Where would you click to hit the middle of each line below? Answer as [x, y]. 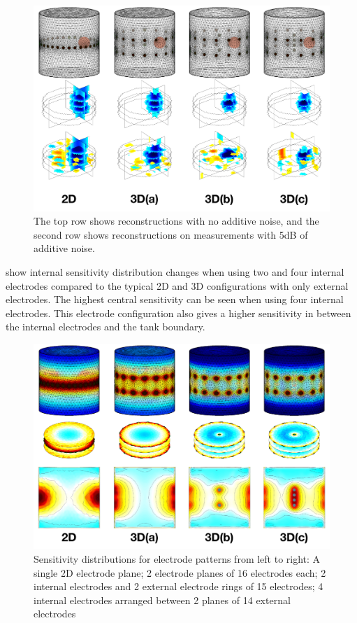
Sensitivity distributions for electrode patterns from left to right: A [177, 559]
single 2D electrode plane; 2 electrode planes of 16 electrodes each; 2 [180, 572]
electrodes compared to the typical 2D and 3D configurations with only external [177, 285]
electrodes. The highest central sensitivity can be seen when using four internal [175, 299]
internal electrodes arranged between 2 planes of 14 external [162, 600]
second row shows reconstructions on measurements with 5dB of [171, 234]
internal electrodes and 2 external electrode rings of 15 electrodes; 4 [178, 586]
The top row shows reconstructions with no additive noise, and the [176, 221]
